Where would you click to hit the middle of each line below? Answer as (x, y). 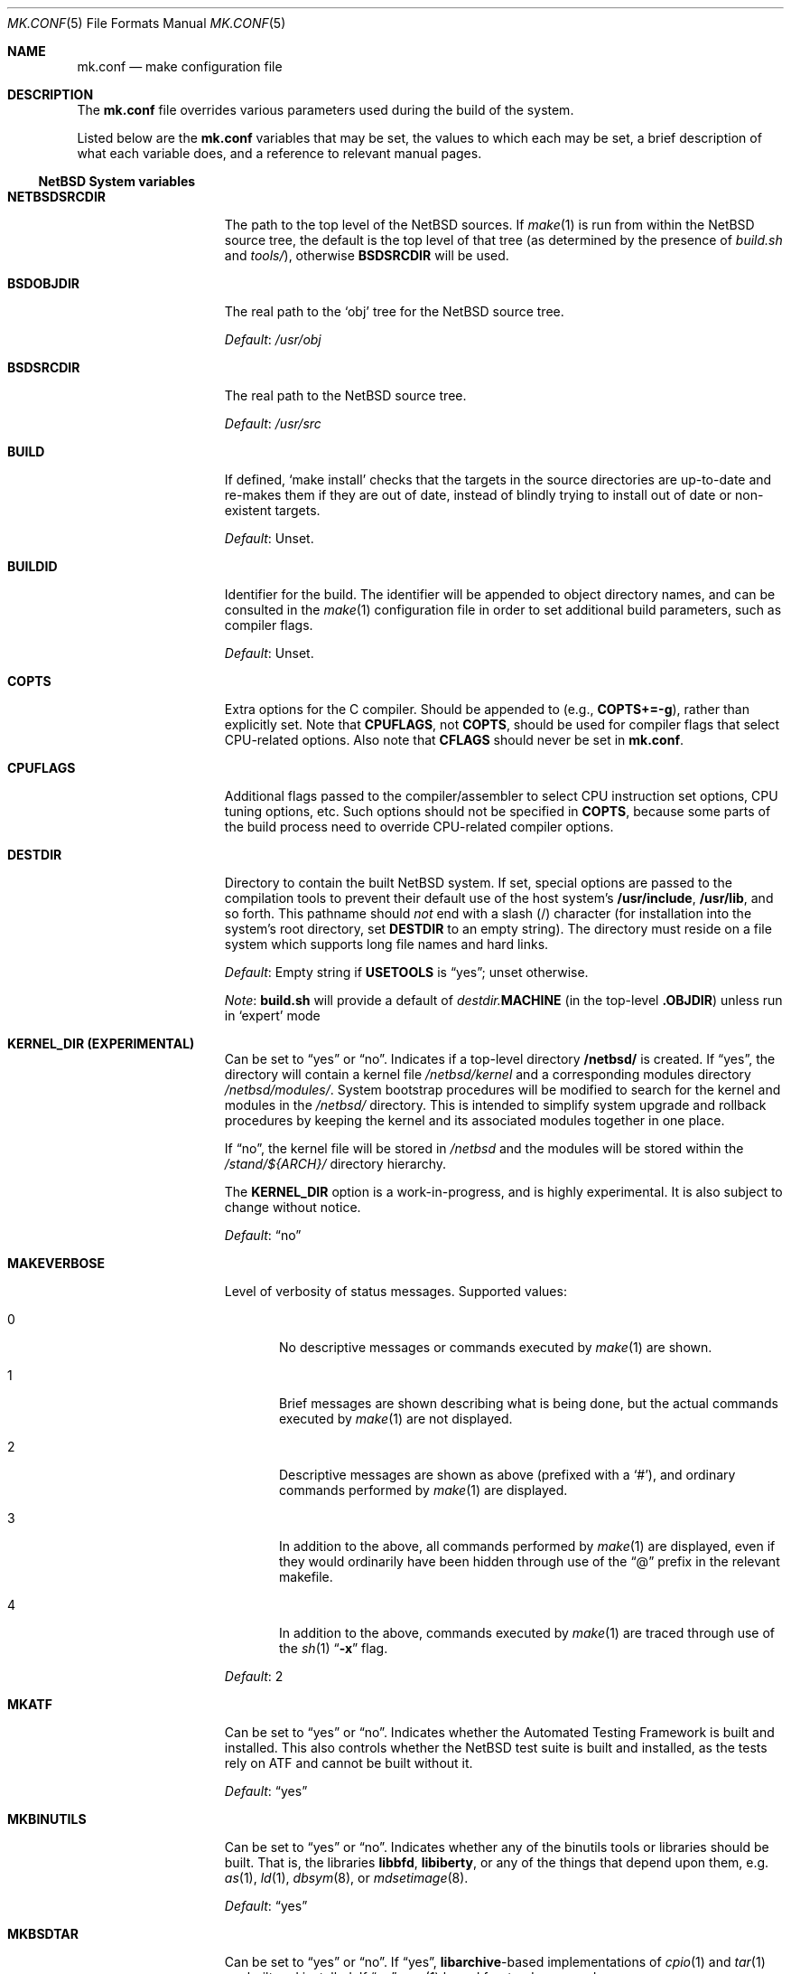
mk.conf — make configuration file (180, 66)
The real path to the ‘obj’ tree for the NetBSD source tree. (394, 311)
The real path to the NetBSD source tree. (345, 395)
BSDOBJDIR (44, 283)
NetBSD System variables (117, 181)
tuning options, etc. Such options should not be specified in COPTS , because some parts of (498, 811)
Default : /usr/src (273, 423)
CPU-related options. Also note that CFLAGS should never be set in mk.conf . (454, 740)
